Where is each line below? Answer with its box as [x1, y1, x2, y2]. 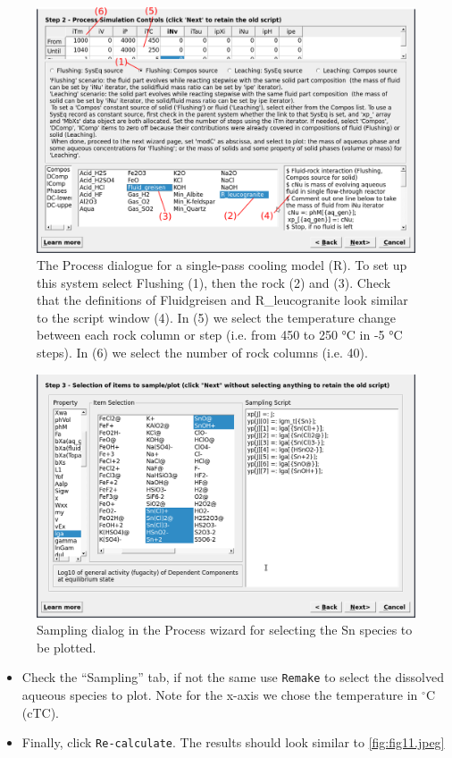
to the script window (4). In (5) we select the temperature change [37, 307, 396, 326]
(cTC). [21, 703, 60, 721]
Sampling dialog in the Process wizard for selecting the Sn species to [37, 620, 413, 639]
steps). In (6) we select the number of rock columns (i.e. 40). [37, 343, 368, 362]
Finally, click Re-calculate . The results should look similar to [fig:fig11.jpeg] [21, 733, 445, 752]
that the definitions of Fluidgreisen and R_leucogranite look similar [37, 291, 408, 309]
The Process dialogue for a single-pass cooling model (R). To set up [37, 256, 407, 274]
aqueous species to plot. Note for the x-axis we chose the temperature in [21, 686, 418, 704]
